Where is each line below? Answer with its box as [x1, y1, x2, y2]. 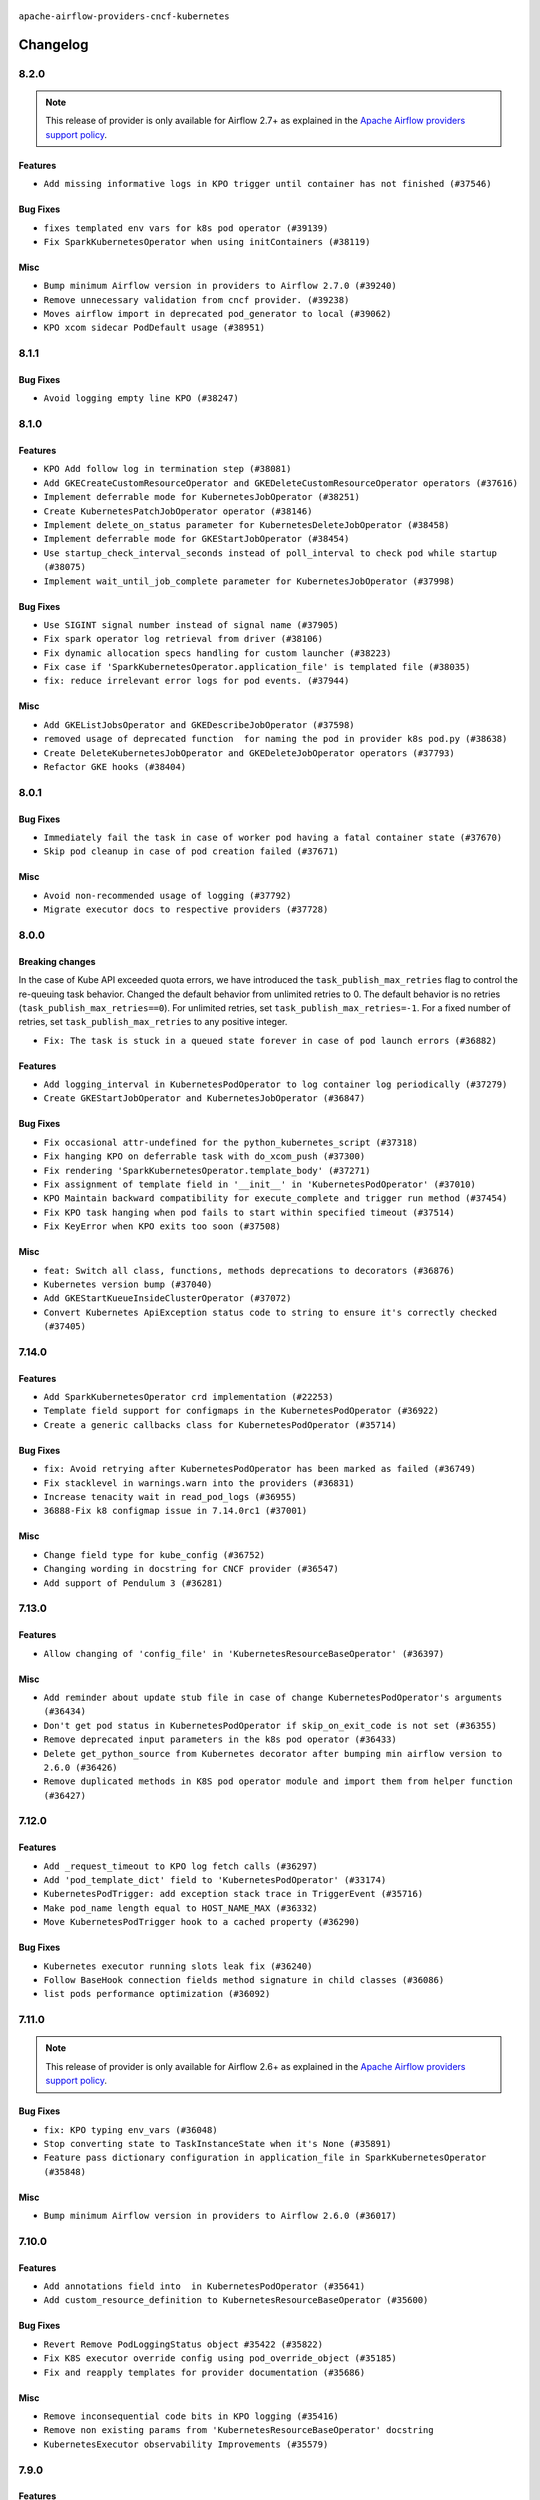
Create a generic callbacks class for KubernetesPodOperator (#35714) [43, 1419, 397, 1430]
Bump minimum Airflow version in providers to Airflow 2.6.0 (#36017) [43, 2210, 397, 2222]
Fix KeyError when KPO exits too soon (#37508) [43, 1221, 282, 1232]
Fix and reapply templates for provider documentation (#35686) [43, 2366, 366, 2378]
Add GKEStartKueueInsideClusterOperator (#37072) [43, 1293, 292, 1304]
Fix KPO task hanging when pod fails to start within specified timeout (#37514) [43, 1206, 455, 1218]
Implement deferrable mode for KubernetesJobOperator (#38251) [43, 491, 360, 503]
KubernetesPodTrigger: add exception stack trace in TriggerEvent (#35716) [43, 1888, 424, 1900]
